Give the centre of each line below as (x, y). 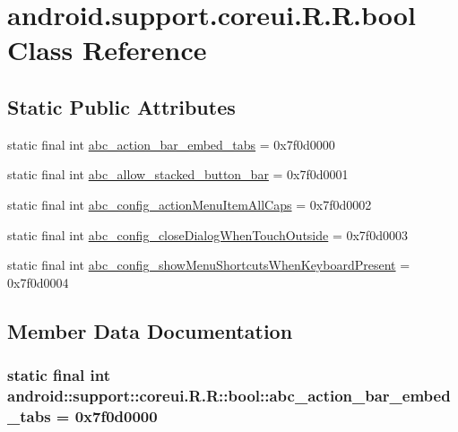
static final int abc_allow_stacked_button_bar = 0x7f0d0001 (178, 174)
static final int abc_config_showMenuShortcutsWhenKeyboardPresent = (209, 265)
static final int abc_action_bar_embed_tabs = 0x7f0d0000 (171, 144)
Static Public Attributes (121, 106)
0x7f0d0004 (38, 282)
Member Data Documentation (150, 330)
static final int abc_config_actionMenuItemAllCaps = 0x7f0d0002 (190, 204)
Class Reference (107, 50)
